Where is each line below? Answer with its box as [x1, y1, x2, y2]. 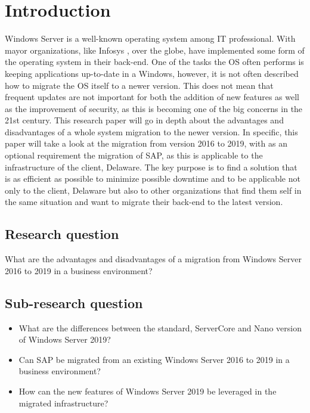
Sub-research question [5, 293, 143, 312]
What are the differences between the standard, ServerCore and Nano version [18, 321, 302, 334]
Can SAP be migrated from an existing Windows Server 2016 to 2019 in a [18, 353, 290, 365]
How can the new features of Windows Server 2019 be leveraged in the [18, 385, 277, 397]
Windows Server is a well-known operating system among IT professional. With [5, 32, 296, 45]
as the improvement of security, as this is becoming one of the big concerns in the [5, 102, 303, 114]
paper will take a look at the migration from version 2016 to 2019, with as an [5, 137, 287, 150]
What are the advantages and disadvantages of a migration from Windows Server [5, 253, 302, 265]
